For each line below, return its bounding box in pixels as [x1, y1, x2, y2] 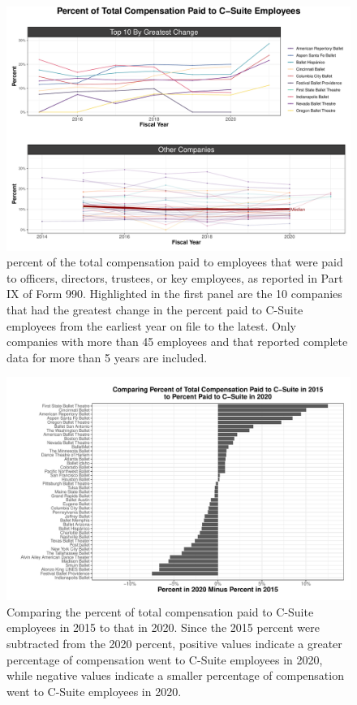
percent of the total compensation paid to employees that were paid [6, 253, 343, 270]
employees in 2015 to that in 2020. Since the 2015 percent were [6, 619, 320, 636]
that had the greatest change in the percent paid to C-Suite [6, 301, 303, 318]
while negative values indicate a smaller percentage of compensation [6, 667, 344, 684]
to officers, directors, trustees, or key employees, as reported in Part [6, 269, 343, 286]
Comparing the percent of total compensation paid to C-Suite [6, 603, 314, 620]
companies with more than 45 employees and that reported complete [6, 333, 348, 350]
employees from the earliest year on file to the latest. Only [6, 317, 296, 334]
